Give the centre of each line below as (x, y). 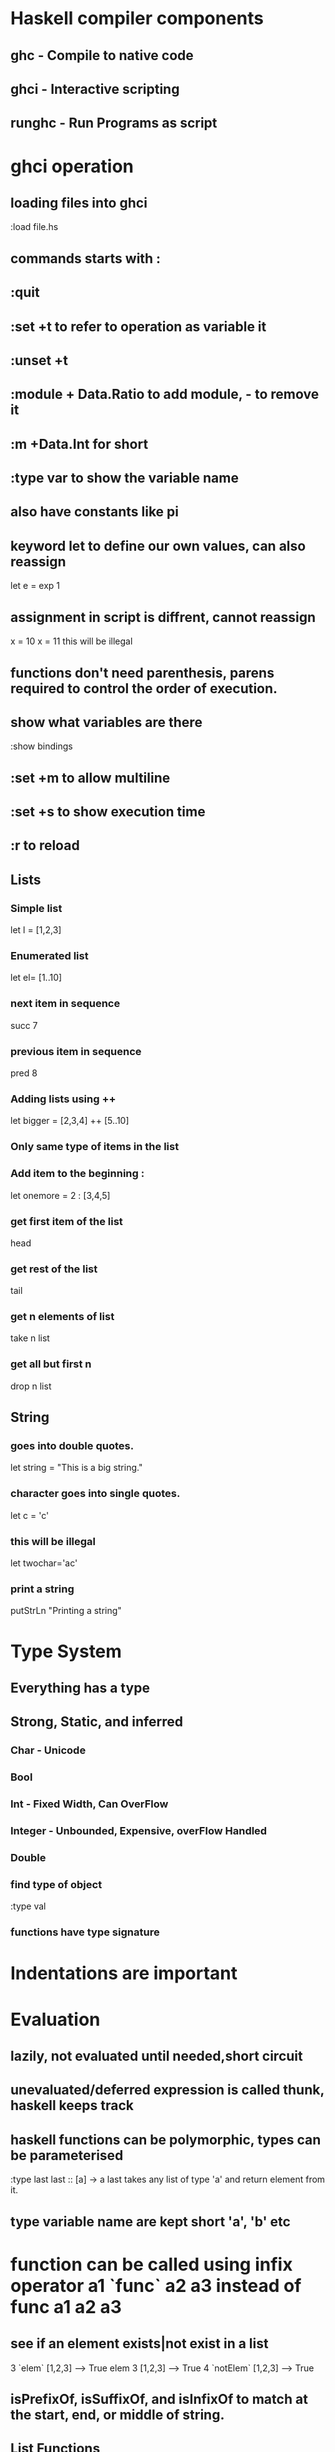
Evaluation (55, 2019)
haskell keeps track (72, 2105)
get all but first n (51, 1364)
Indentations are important (124, 1973)
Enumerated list (49, 956)
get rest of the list (54, 1269)
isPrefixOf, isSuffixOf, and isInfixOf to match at (159, 2398)
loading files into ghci (79, 202)
